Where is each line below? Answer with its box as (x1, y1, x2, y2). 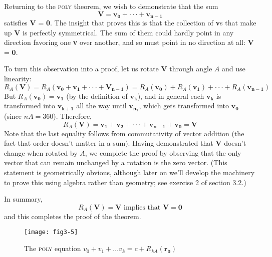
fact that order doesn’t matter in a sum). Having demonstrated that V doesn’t (4, 138, 246, 148)
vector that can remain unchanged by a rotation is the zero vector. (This (4, 157, 227, 168)
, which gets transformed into (139, 100, 229, 111)
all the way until (76, 100, 127, 111)
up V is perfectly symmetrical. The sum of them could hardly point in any (4, 27, 234, 37)
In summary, (4, 194, 43, 204)
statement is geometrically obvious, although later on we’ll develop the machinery (4, 167, 255, 178)
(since (4, 111, 22, 121)
